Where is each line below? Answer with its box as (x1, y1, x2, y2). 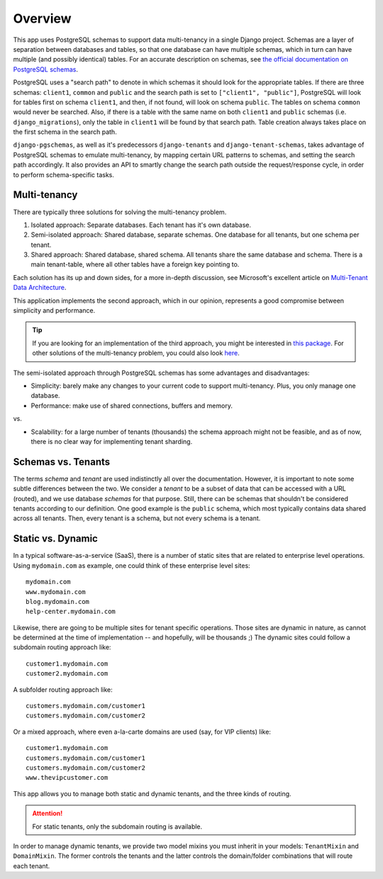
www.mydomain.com (26, 588, 86, 595)
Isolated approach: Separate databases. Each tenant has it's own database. (30, 220, 252, 229)
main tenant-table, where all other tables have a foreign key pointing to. (30, 260, 240, 269)
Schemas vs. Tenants (13, 456, 110, 468)
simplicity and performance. (13, 306, 96, 315)
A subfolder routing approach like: (13, 685, 113, 694)
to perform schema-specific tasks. (13, 170, 115, 179)
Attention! (32, 809, 63, 818)
